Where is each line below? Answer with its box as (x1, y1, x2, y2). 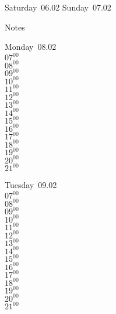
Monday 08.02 (5, 40, 57, 53)
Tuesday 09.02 (5, 179, 57, 191)
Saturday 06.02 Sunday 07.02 (5, 1, 111, 13)
